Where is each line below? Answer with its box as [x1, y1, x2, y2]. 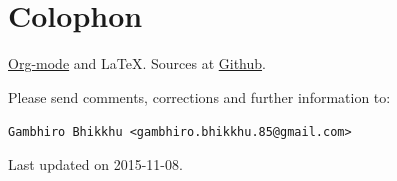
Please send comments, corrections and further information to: [8, 86, 391, 107]
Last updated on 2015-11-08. [8, 153, 183, 174]
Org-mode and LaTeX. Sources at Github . [8, 53, 266, 74]
